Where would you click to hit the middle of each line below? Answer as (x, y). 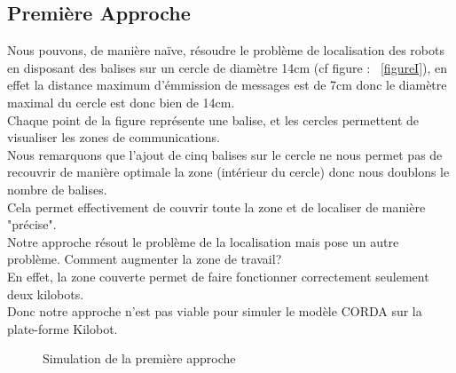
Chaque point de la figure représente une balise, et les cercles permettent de (213, 119)
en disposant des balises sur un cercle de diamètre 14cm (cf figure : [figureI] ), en (228, 67)
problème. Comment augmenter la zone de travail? (145, 259)
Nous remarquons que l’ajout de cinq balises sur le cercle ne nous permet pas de (225, 154)
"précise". (32, 224)
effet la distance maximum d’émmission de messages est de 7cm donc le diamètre (227, 85)
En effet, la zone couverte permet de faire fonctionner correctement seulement (218, 276)
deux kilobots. (46, 294)
